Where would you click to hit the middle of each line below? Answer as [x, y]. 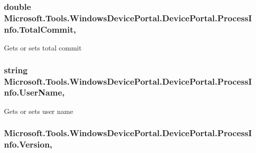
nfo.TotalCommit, [40, 29]
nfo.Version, [28, 144]
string [16, 70]
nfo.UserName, [34, 92]
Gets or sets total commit [43, 48]
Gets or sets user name [39, 111]
